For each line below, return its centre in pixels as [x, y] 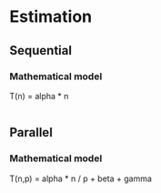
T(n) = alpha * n [39, 96]
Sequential [41, 51]
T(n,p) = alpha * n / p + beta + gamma [81, 178]
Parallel [31, 132]
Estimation [51, 17]
